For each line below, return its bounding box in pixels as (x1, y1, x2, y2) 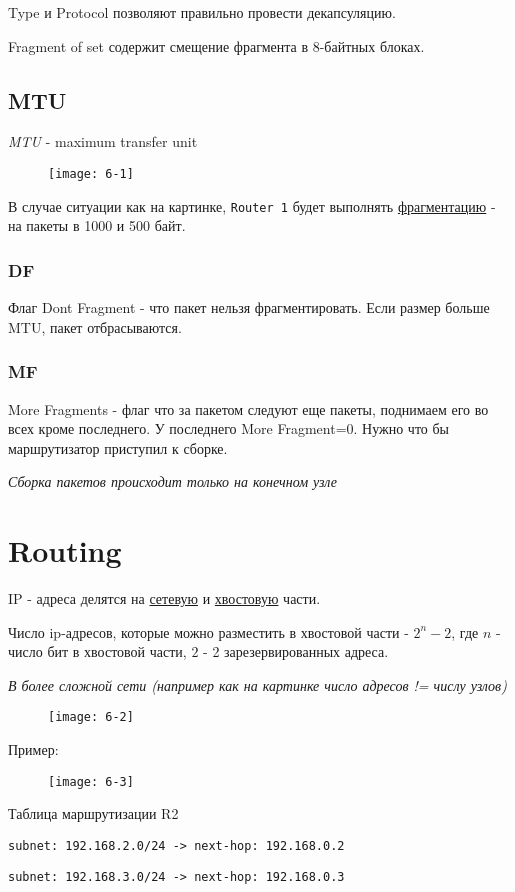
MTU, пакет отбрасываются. (8, 316, 182, 337)
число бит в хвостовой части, (8, 641, 187, 662)
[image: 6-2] (48, 710, 134, 725)
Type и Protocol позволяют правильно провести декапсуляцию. (8, 2, 396, 22)
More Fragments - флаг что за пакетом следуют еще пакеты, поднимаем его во (8, 398, 489, 419)
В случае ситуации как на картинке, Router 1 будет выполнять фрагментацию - (8, 195, 496, 216)
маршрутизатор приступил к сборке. (8, 437, 228, 458)
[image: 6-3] (48, 774, 134, 789)
